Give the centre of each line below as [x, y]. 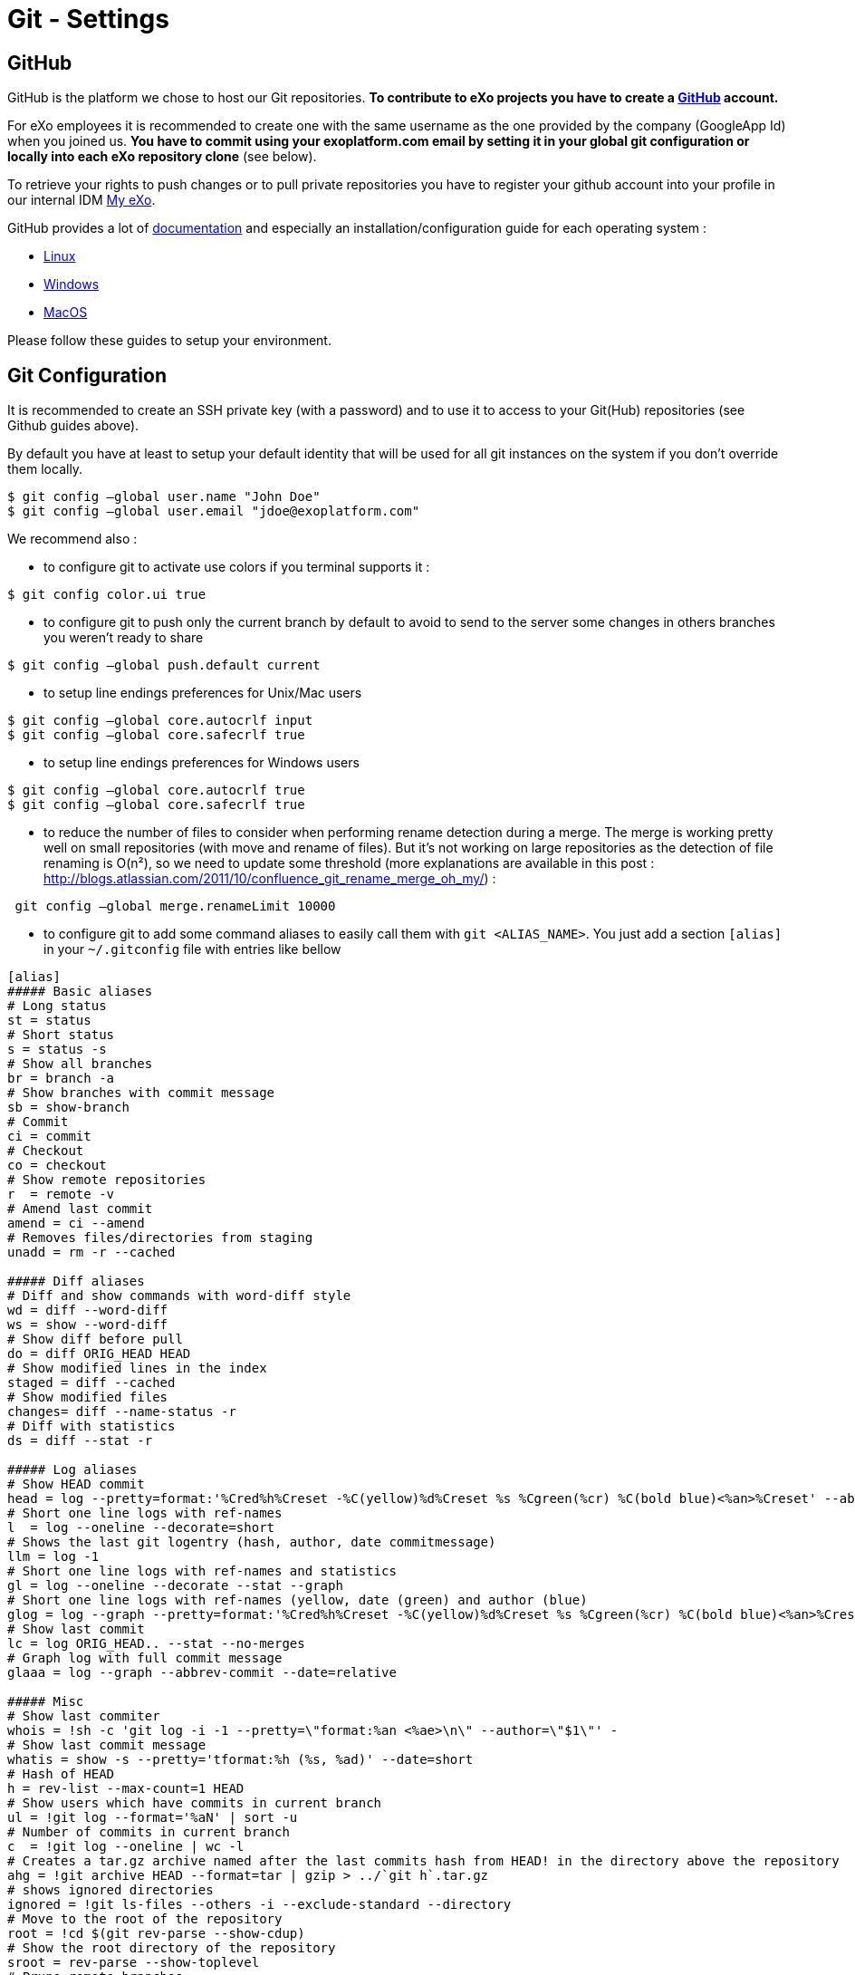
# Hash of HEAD [61, 1774]
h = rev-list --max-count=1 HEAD [126, 1789]
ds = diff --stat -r [80, 1441]
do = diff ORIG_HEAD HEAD [99, 1354]
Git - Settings [88, 19]
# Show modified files [88, 1397]
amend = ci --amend [76, 1224]
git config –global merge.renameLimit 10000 [175, 906]
